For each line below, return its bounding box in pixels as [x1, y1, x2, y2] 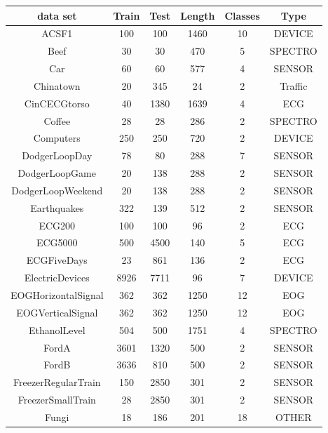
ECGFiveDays [26, 253, 88, 267]
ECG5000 [36, 235, 78, 250]
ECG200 [39, 218, 76, 232]
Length [180, 8, 215, 22]
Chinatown [34, 78, 81, 93]
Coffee [43, 113, 71, 128]
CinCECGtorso [24, 95, 90, 110]
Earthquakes [30, 200, 84, 215]
